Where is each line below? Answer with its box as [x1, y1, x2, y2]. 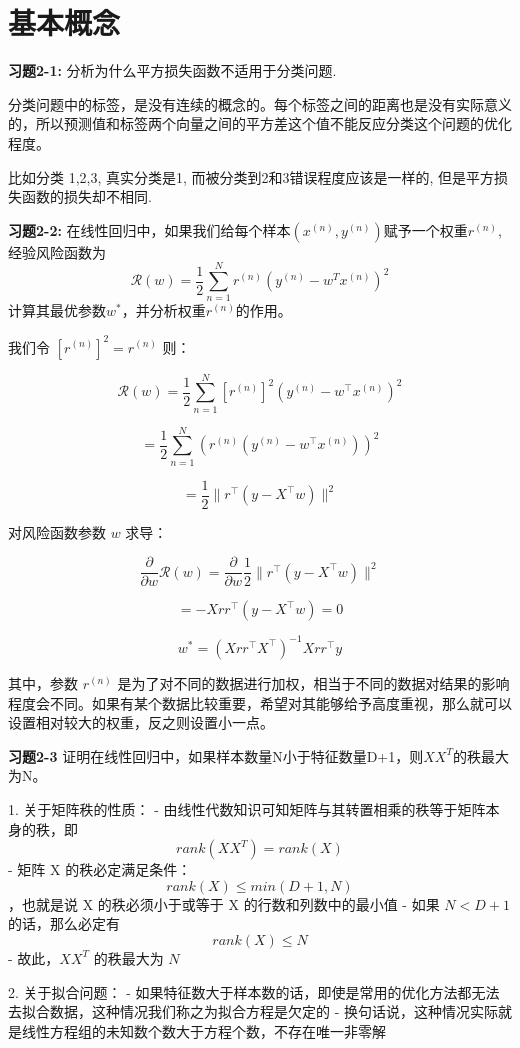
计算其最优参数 [8, 300, 106, 321]
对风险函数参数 [8, 521, 106, 542]
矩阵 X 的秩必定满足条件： [17, 859, 192, 880]
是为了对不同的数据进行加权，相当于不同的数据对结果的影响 [117, 672, 510, 693]
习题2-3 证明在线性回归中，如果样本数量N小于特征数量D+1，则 [8, 745, 424, 766]
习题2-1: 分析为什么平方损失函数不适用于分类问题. [8, 60, 337, 81]
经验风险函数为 [8, 241, 106, 262]
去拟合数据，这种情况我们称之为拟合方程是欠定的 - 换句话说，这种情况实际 [8, 1001, 498, 1022]
